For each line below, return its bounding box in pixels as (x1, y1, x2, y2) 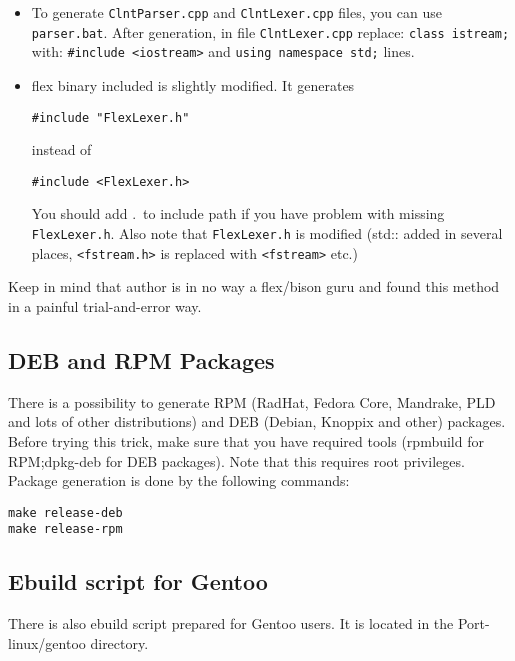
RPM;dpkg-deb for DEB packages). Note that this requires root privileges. (8, 450, 465, 471)
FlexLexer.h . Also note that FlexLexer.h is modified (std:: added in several (31, 223, 503, 244)
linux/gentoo (8, 632, 86, 653)
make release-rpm (8, 522, 123, 537)
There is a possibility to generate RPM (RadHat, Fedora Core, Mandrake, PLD (8, 391, 496, 412)
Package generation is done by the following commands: (8, 470, 350, 491)
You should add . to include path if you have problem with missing (31, 203, 445, 224)
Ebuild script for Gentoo (8, 566, 268, 597)
